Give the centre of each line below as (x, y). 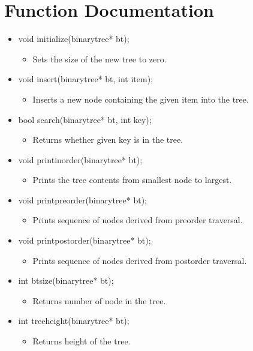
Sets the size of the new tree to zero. (100, 58)
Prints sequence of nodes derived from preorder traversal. (138, 220)
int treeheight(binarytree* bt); (74, 321)
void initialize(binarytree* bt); (74, 39)
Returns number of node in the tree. (99, 300)
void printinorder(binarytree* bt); (80, 159)
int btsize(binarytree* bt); (66, 280)
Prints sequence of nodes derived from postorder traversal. (140, 260)
